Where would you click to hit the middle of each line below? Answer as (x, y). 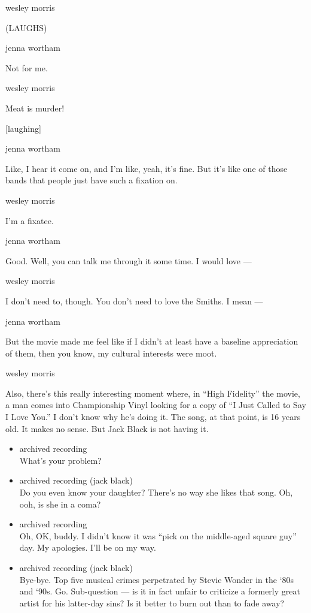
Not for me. (27, 67)
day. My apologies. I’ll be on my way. (88, 547)
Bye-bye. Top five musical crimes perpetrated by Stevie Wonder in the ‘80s (157, 579)
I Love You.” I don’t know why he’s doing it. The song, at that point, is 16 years (153, 417)
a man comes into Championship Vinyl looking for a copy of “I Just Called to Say (156, 405)
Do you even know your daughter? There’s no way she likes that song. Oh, (156, 492)
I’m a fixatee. (30, 220)
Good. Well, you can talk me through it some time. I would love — (129, 260)
